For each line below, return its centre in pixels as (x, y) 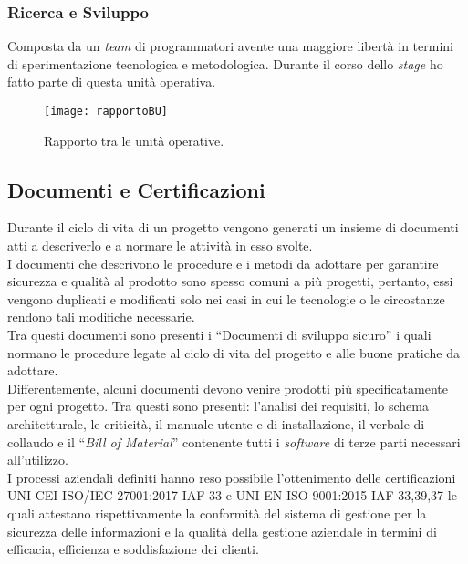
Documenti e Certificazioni (136, 189)
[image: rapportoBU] (106, 111)
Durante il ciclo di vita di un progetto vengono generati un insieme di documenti (233, 227)
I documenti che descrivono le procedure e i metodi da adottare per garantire (223, 263)
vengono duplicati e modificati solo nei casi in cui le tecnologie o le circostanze (226, 298)
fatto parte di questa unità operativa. (112, 82)
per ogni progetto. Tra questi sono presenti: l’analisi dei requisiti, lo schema (218, 406)
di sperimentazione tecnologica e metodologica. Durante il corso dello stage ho (225, 63)
